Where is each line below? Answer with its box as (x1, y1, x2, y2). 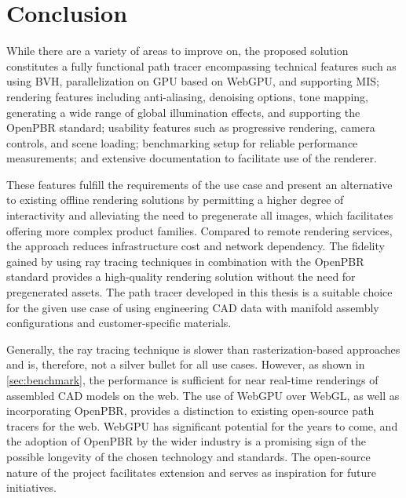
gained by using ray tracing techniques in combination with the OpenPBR (6, 253, 364, 269)
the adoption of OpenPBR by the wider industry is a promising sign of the (6, 433, 367, 449)
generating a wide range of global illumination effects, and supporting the (6, 104, 360, 120)
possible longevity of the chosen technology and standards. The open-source (6, 448, 371, 464)
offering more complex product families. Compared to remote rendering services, (6, 222, 393, 238)
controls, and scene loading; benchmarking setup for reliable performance (6, 134, 358, 151)
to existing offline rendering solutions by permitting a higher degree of (6, 191, 344, 208)
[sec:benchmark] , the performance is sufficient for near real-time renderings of (6, 372, 379, 387)
